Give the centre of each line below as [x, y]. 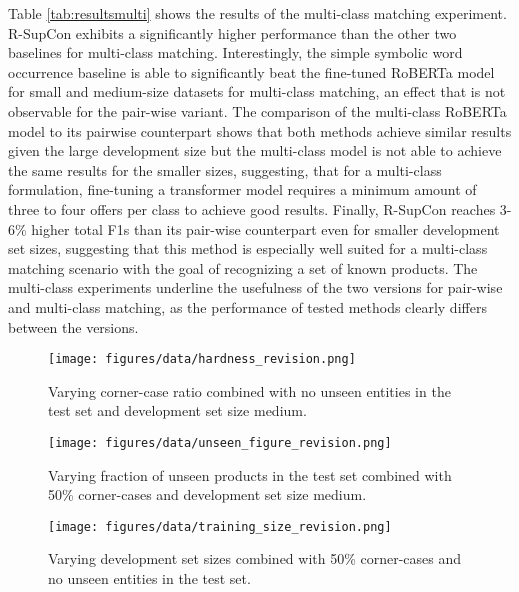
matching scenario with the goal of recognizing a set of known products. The [243, 267]
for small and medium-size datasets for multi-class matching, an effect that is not [257, 91]
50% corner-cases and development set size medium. [207, 494]
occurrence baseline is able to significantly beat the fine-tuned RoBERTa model [251, 71]
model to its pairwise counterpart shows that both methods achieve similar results [260, 130]
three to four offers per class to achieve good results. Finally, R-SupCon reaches [252, 208]
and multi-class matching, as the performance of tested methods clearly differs [247, 306]
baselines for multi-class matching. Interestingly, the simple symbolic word [235, 52]
